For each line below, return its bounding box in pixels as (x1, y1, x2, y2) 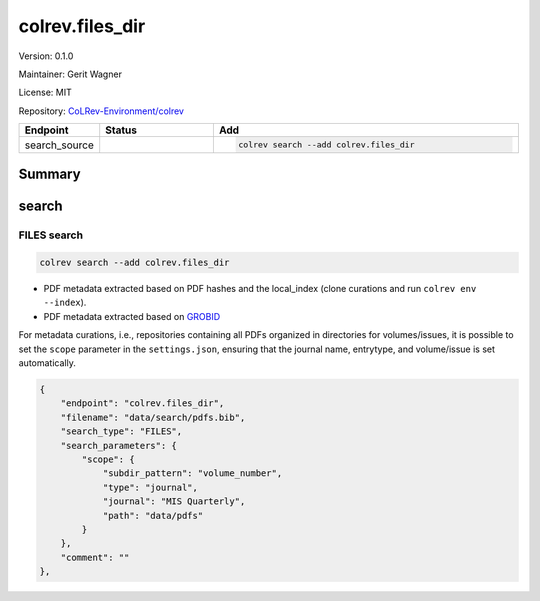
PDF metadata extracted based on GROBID (43, 310, 221, 322)
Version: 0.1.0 (18, 50, 74, 62)
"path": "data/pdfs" (102, 510, 204, 521)
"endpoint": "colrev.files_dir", (60, 398, 225, 409)
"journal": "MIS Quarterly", (102, 496, 246, 507)
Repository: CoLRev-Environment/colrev (18, 105, 185, 117)
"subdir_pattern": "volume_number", (102, 468, 283, 479)
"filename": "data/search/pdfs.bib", (60, 411, 246, 423)
